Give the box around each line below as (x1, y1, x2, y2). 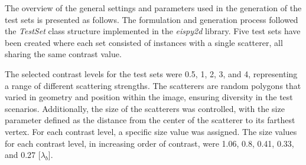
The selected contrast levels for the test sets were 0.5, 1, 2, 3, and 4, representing (5, 67, 298, 80)
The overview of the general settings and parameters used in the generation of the (5, 2, 302, 14)
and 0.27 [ (5, 148, 41, 161)
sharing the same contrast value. (5, 48, 122, 60)
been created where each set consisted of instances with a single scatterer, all (5, 36, 283, 48)
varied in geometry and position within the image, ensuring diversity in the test (5, 91, 293, 103)
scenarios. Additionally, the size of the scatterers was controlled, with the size (5, 102, 285, 114)
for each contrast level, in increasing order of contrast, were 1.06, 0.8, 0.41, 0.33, (5, 137, 294, 149)
